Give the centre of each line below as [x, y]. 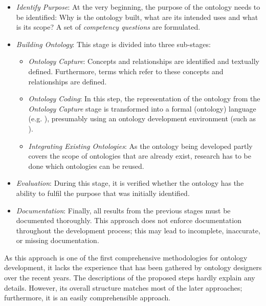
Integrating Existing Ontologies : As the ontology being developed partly [140, 146]
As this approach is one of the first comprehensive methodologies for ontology [126, 257]
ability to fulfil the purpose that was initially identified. [103, 193]
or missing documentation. [58, 240]
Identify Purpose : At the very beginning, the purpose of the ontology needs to [138, 7]
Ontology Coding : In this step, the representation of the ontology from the [144, 99]
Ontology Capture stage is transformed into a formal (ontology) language [142, 108]
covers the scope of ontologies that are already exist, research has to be [140, 156]
